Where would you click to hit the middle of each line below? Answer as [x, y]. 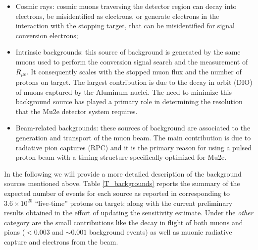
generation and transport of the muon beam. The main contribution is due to [133, 137]
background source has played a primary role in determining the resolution [129, 101]
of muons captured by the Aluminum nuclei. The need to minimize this [124, 92]
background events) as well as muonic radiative [160, 232]
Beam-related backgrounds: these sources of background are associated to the [133, 128]
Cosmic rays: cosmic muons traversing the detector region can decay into [126, 6]
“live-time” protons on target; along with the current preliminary [134, 203]
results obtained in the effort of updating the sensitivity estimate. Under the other [129, 213]
